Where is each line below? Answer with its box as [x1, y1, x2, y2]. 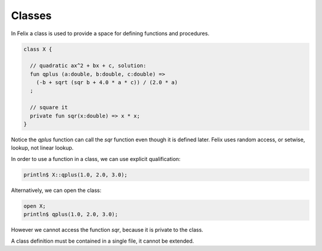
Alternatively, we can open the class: [11, 187, 101, 194]
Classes [11, 9, 52, 22]
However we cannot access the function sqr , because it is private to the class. [11, 227, 204, 234]
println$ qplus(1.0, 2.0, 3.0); [23, 211, 119, 218]
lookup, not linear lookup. [11, 144, 74, 151]
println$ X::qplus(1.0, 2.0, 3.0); [23, 171, 128, 178]
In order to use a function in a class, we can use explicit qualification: [11, 155, 181, 162]
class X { [23, 45, 52, 52]
